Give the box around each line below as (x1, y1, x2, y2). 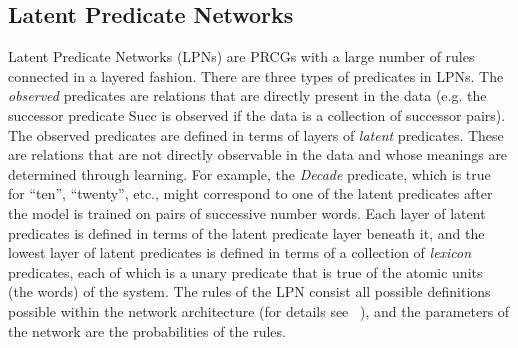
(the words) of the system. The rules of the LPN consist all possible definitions (8, 281, 491, 302)
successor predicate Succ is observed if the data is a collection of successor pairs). (8, 104, 506, 125)
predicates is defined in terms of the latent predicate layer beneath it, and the (8, 222, 485, 243)
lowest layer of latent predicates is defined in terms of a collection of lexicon (8, 242, 472, 263)
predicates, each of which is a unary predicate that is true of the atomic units (8, 261, 483, 282)
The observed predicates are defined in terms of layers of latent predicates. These (8, 124, 504, 145)
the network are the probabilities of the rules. (8, 320, 286, 341)
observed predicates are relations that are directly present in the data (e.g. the (8, 85, 487, 106)
